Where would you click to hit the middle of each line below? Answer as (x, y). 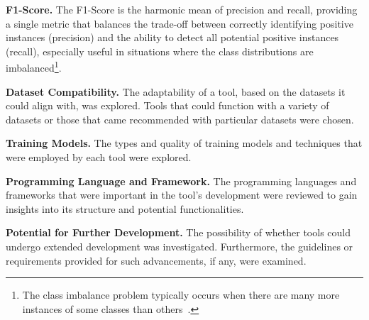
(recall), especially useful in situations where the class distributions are (160, 51)
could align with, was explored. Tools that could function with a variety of (167, 105)
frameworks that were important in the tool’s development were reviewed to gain (182, 195)
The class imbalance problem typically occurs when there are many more (181, 295)
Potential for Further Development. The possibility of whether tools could (178, 232)
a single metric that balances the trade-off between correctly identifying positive (180, 23)
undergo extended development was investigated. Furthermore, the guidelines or (180, 246)
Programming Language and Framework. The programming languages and (181, 181)
